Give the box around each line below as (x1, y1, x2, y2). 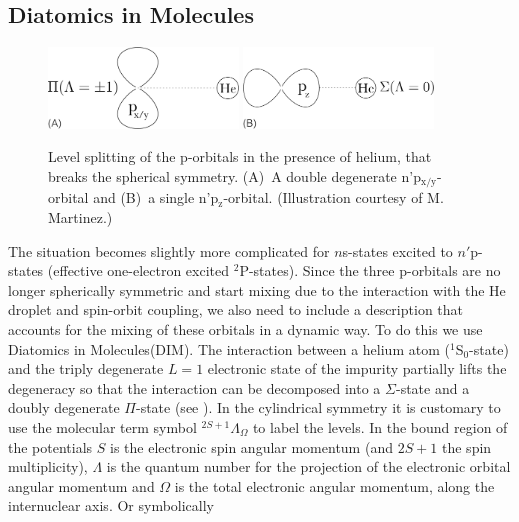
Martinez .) (48, 207, 113, 228)
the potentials (8, 436, 93, 457)
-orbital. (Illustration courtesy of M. (223, 187, 444, 208)
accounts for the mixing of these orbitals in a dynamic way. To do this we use (8, 319, 483, 340)
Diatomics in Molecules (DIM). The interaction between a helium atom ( (8, 338, 450, 359)
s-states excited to (342, 240, 453, 261)
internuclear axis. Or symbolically (8, 495, 215, 516)
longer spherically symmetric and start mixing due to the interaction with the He (8, 279, 506, 300)
